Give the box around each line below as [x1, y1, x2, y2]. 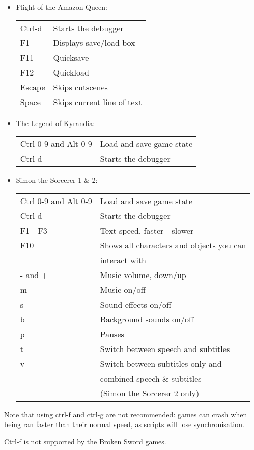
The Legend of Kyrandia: [16, 117, 95, 128]
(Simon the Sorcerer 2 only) [100, 387, 200, 399]
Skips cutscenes [53, 81, 108, 93]
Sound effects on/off [100, 298, 172, 310]
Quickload [53, 66, 89, 78]
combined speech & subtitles [100, 372, 202, 384]
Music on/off [100, 283, 146, 295]
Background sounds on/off [100, 313, 194, 325]
